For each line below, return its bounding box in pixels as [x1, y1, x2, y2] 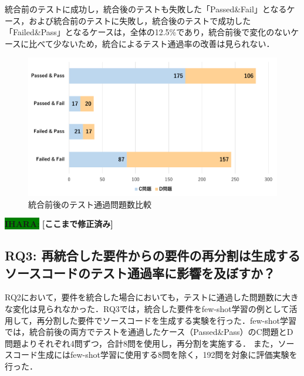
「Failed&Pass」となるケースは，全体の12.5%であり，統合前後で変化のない [5, 26, 291, 38]
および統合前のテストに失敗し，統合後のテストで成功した [29, 14, 251, 26]
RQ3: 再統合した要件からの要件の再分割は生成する [5, 246, 300, 265]
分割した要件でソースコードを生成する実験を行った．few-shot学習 [45, 314, 296, 326]
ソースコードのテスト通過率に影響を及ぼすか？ [5, 263, 275, 282]
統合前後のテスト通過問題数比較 [28, 198, 151, 210]
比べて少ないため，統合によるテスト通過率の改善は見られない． [29, 37, 275, 49]
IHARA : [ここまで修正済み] [5, 218, 113, 230]
